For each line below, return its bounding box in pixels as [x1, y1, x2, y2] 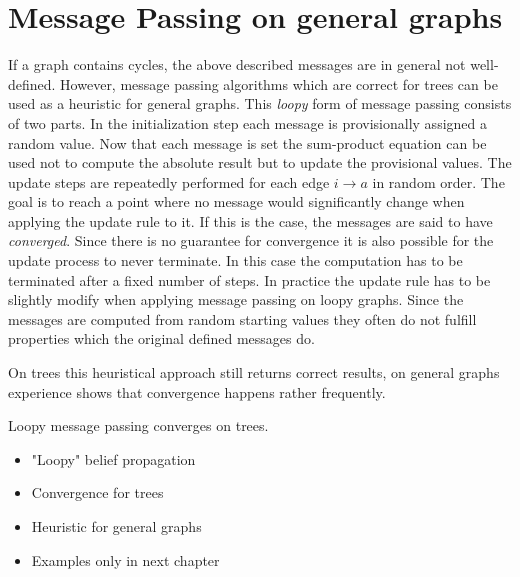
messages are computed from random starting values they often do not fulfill [8, 308, 477, 329]
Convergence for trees [31, 482, 164, 503]
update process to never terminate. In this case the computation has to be [8, 250, 463, 271]
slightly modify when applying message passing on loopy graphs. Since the [8, 289, 464, 310]
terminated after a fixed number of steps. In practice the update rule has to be [8, 269, 491, 290]
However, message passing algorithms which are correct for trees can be [60, 73, 498, 94]
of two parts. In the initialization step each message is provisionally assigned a [8, 112, 487, 133]
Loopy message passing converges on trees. [8, 415, 269, 436]
